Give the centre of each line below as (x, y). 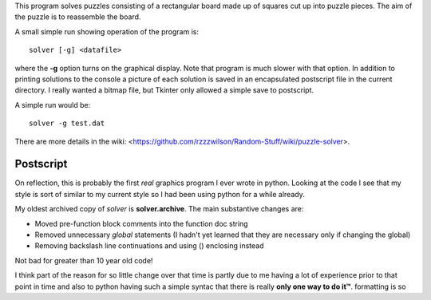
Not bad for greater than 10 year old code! (84, 260)
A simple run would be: (53, 105)
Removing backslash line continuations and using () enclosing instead (149, 246)
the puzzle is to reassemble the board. (78, 17)
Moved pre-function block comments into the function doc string (141, 223)
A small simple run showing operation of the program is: (107, 31)
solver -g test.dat (67, 123)
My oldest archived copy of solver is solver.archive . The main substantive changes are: (159, 209)
